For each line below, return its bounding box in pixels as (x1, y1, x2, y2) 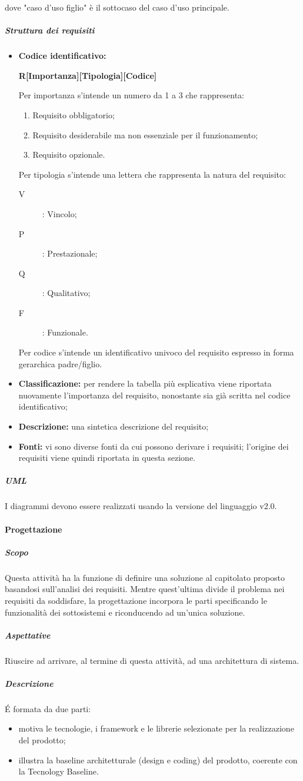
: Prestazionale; (42, 247, 98, 260)
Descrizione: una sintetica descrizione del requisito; (18, 420, 209, 433)
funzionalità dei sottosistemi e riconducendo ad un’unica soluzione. (5, 606, 245, 618)
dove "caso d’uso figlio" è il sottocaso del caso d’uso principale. (5, 1, 229, 13)
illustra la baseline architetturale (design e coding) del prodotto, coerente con (18, 753, 298, 766)
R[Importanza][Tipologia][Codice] (18, 69, 157, 81)
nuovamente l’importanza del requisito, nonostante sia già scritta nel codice (18, 388, 291, 401)
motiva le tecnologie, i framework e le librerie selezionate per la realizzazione (18, 722, 294, 735)
